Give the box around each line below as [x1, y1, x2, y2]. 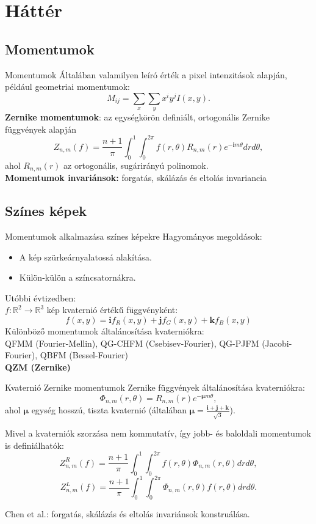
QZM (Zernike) [5, 360, 71, 373]
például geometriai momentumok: [5, 80, 130, 93]
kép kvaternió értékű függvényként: [46, 303, 178, 316]
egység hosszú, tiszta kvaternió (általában [31, 404, 187, 416]
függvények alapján [5, 122, 77, 135]
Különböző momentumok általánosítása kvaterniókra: [5, 324, 204, 337]
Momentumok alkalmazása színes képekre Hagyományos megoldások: [5, 229, 262, 242]
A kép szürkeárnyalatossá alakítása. [19, 250, 152, 263]
